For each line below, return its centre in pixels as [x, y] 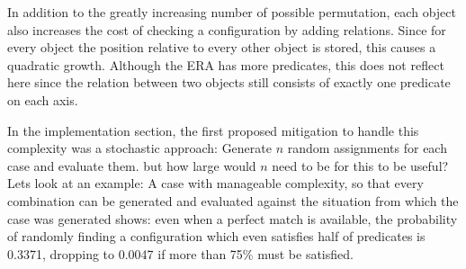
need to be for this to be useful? [360, 165]
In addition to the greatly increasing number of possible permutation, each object [232, 12]
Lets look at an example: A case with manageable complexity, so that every [215, 183]
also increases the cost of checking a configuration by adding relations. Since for [227, 29]
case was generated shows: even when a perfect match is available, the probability [233, 218]
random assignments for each [367, 148]
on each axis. [43, 99]
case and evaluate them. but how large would [132, 165]
